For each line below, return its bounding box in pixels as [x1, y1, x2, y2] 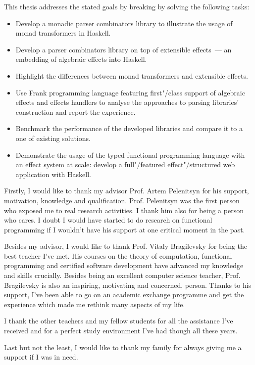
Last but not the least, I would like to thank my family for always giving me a [4, 342, 242, 352]
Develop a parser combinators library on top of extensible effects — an [15, 44, 232, 54]
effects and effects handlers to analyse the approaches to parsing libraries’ [15, 97, 239, 107]
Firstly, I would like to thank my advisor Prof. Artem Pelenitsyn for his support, [4, 185, 249, 196]
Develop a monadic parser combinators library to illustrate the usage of [15, 18, 233, 28]
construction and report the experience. [15, 106, 136, 117]
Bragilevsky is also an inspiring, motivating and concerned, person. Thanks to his [4, 279, 252, 290]
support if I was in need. [4, 352, 78, 362]
